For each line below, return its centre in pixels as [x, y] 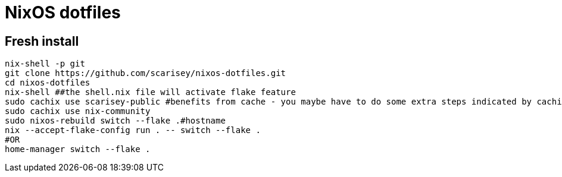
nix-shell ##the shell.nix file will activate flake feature [150, 92]
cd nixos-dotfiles [48, 83]
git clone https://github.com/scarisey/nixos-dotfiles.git [146, 73]
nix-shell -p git [45, 64]
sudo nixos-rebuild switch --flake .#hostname [115, 121]
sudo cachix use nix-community [78, 111]
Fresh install [42, 41]
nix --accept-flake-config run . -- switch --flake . [133, 130]
